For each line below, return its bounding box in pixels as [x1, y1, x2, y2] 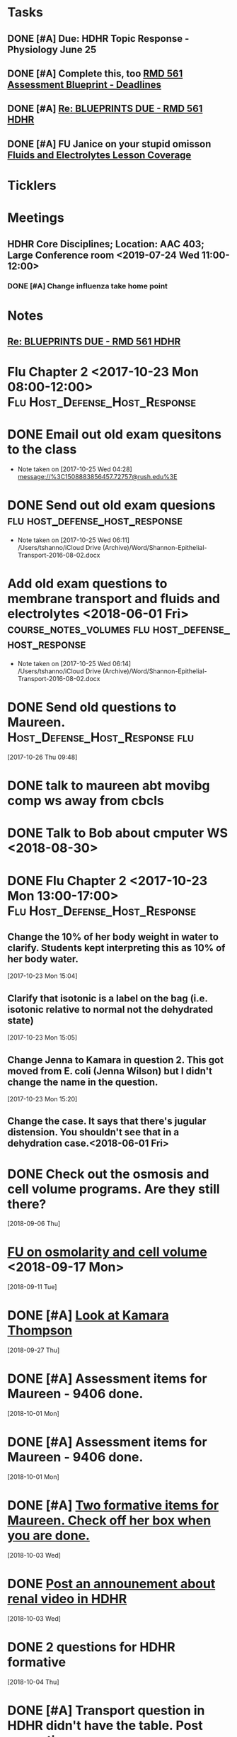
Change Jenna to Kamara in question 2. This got [7, 1054, 224, 1066]
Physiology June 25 [7, 43, 97, 55]
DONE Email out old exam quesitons [7, 427, 221, 443]
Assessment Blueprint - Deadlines [7, 79, 161, 91]
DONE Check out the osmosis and [7, 1166, 210, 1182]
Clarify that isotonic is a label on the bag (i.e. [7, 992, 208, 1004]
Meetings [7, 210, 65, 226]
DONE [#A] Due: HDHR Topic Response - [7, 33, 190, 45]
